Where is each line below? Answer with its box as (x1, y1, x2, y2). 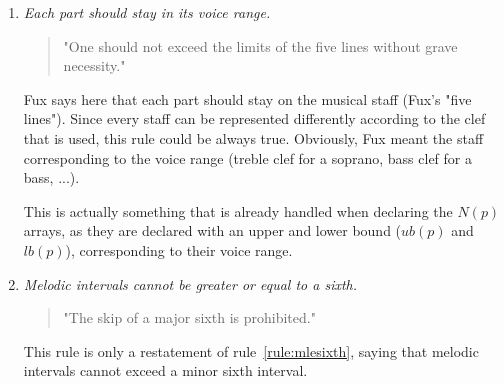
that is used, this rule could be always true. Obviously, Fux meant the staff (23, 127, 484, 148)
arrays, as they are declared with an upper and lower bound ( (23, 220, 402, 241)
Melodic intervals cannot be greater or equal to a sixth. (23, 273, 358, 294)
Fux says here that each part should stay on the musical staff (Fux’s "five (23, 88, 472, 109)
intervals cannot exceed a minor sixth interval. (23, 360, 308, 381)
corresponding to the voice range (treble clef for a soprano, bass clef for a (23, 147, 472, 168)
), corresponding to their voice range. (65, 239, 293, 260)
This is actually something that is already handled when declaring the (23, 200, 453, 221)
